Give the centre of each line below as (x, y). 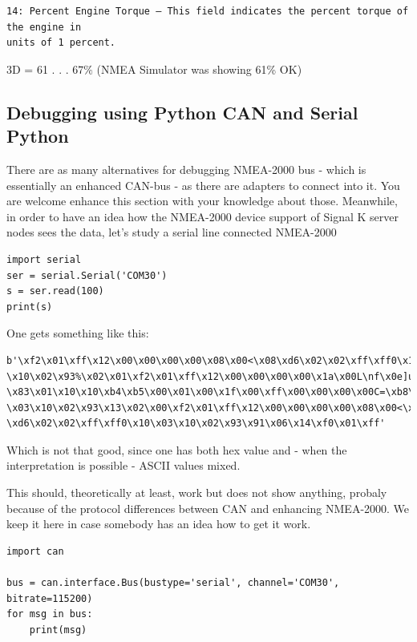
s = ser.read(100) (55, 291)
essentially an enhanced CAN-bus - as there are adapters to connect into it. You (203, 185)
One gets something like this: (78, 333)
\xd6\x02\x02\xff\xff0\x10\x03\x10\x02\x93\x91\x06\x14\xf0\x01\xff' (196, 424)
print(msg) (58, 630)
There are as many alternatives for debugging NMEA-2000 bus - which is (186, 169)
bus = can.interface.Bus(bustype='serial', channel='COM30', (173, 583)
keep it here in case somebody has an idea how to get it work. (159, 524)
